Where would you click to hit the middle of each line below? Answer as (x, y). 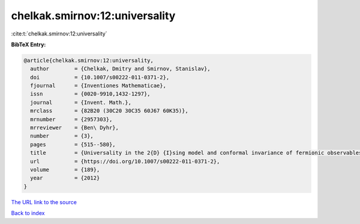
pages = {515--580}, (73, 144)
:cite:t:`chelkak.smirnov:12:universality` (59, 34)
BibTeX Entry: (28, 44)
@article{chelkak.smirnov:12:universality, (89, 60)
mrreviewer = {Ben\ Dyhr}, (75, 128)
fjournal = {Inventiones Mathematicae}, (98, 86)
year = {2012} (65, 178)
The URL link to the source (44, 202)
